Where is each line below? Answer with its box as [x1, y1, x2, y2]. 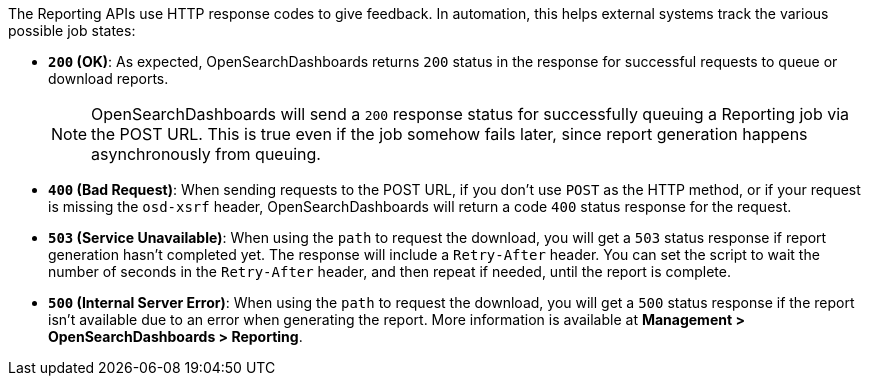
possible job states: [8, 22, 136, 39]
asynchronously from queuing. [91, 144, 321, 164]
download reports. [48, 70, 169, 87]
